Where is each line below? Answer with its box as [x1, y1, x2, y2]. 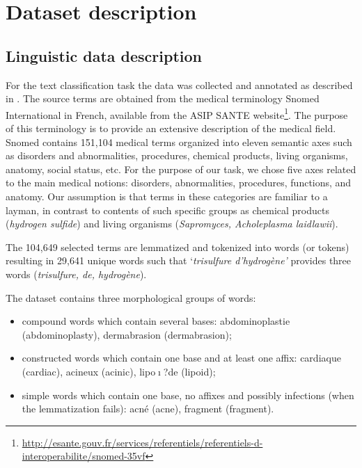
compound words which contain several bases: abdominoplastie [22, 314, 290, 328]
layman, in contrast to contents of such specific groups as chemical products [6, 202, 329, 217]
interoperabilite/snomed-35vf [22, 449, 145, 463]
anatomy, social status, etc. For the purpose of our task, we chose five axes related [6, 161, 356, 176]
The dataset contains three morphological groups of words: [6, 290, 256, 305]
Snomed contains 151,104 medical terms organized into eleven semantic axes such [6, 134, 352, 149]
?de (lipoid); [163, 364, 216, 378]
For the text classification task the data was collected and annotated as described [6, 77, 353, 92]
